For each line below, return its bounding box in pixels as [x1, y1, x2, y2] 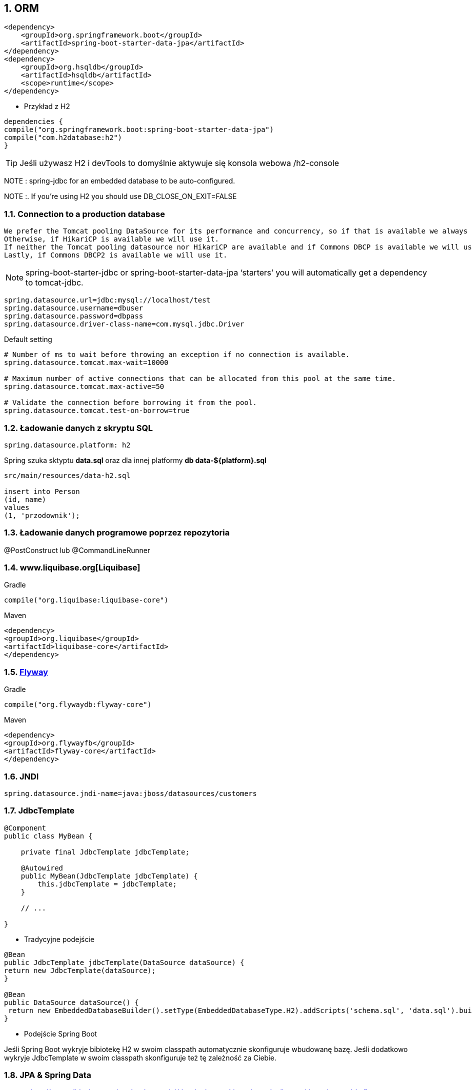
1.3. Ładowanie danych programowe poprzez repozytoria [4, 527, 230, 538]
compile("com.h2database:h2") [4, 133, 122, 142]
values [4, 503, 29, 511]
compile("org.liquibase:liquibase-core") [4, 596, 168, 604]
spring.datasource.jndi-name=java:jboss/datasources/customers [4, 789, 257, 797]
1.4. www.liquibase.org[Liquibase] [4, 562, 140, 573]
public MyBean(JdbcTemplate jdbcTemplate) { [20, 871, 198, 880]
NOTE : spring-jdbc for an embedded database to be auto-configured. [4, 176, 235, 185]
